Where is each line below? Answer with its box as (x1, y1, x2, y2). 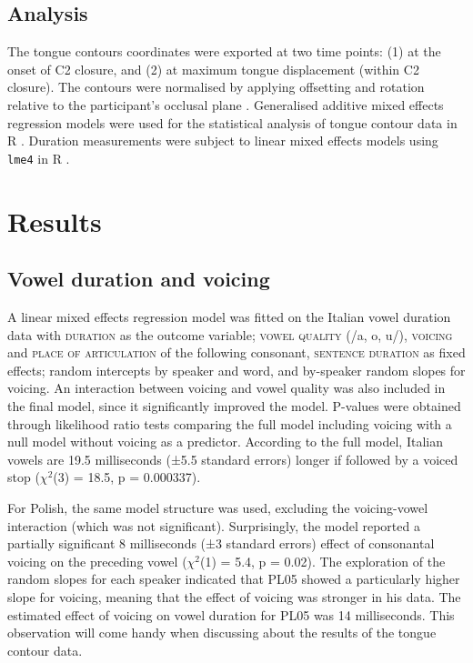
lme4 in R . (7, 148, 70, 167)
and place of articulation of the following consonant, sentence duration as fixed (7, 343, 466, 362)
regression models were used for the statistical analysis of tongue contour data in (7, 113, 458, 132)
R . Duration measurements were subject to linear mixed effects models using (7, 131, 438, 150)
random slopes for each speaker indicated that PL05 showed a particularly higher (7, 569, 460, 588)
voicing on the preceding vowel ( (7, 551, 187, 570)
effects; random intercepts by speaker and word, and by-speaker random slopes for (7, 360, 466, 379)
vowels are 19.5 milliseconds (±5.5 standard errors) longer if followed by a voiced (7, 449, 458, 468)
